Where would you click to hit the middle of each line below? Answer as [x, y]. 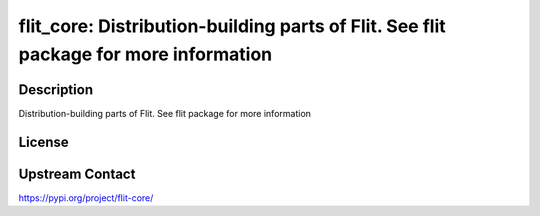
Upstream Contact [77, 173]
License [43, 141]
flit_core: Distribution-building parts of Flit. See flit [232, 26]
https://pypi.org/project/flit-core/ [86, 197]
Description [56, 89]
